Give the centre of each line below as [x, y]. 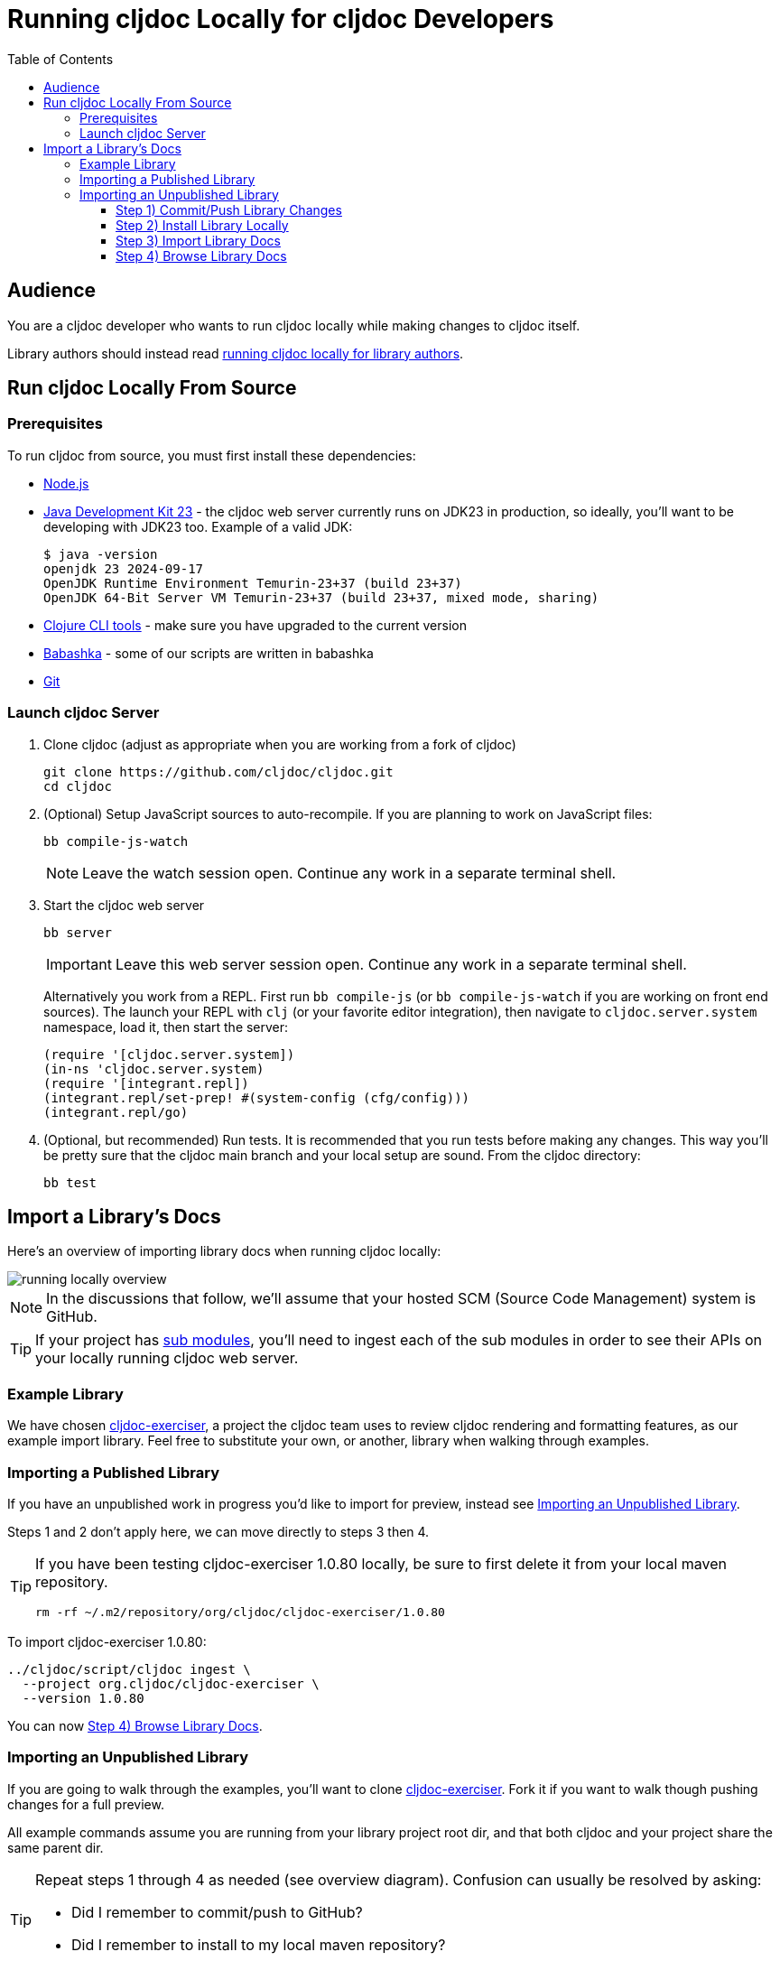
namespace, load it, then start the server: [166, 1027]
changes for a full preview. [86, 1804]
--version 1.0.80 [83, 1698]
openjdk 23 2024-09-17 [124, 568]
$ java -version [101, 554]
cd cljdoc [78, 786]
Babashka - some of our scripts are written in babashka [209, 653]
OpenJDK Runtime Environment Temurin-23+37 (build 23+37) [253, 583]
